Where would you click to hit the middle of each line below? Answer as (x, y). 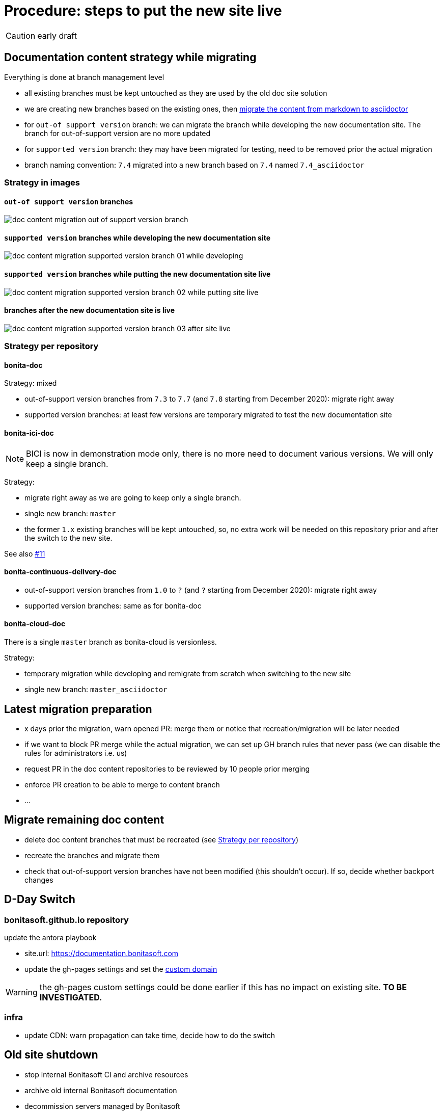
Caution (21, 35)
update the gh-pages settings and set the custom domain (121, 969)
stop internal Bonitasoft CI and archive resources (106, 1074)
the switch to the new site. (68, 538)
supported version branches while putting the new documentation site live (137, 274)
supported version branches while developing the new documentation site (137, 237)
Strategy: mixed (31, 383)
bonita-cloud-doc (35, 624)
